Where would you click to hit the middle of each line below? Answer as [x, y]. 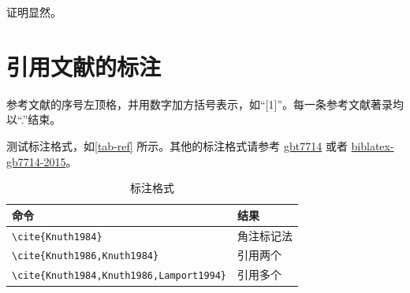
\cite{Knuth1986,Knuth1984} [86, 256]
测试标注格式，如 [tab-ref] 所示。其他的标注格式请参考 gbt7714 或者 [177, 145]
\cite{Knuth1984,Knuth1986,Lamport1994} [119, 276]
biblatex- [373, 145]
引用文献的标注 [84, 66]
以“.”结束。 [34, 119]
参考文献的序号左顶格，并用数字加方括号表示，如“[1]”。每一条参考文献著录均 [205, 104]
